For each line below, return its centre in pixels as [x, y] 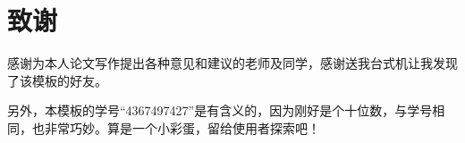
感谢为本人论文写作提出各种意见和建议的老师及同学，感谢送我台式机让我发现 [232, 63]
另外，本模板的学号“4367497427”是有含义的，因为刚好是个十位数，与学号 [220, 110]
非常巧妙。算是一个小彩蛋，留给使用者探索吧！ [182, 127]
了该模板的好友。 [57, 80]
